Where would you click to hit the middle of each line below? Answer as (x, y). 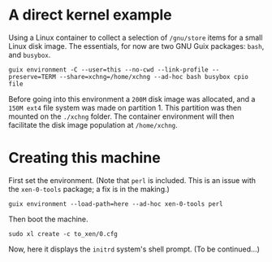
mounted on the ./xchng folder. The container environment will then (121, 116)
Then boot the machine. (48, 219)
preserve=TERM (32, 76)
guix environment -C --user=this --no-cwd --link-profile (108, 70)
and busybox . (30, 55)
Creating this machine (84, 158)
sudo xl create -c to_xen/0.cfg (63, 234)
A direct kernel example (90, 15)
